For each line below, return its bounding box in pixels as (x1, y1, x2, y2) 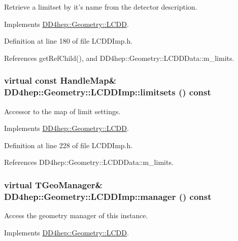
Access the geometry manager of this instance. (4, 210, 148, 221)
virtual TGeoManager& (4, 178, 103, 191)
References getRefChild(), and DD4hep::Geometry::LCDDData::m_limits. (4, 52, 234, 63)
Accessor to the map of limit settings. (4, 106, 121, 116)
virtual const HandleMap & (4, 74, 117, 87)
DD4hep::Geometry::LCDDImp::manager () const (4, 190, 212, 202)
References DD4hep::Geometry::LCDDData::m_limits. (4, 157, 174, 167)
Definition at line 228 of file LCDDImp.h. (4, 140, 133, 150)
